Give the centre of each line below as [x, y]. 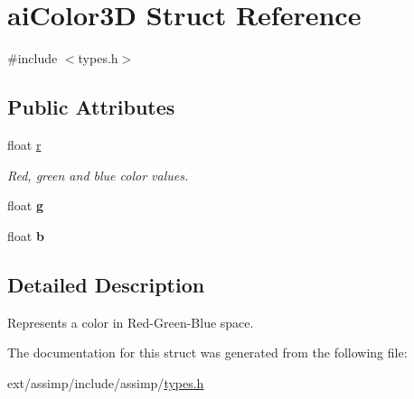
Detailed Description [106, 284]
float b [26, 235]
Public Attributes [91, 107]
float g [25, 205]
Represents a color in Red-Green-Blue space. [131, 322]
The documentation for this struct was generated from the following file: [207, 353]
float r [24, 144]
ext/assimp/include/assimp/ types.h [106, 382]
